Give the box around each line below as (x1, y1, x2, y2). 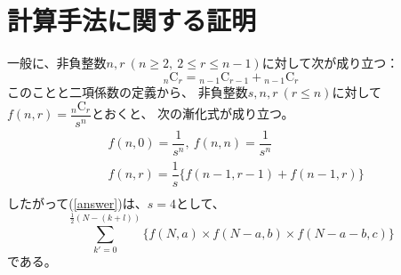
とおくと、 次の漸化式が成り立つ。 (91, 104, 294, 123)
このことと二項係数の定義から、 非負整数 (7, 83, 248, 101)
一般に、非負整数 (7, 53, 107, 72)
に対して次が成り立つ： (261, 53, 399, 72)
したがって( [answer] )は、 (7, 194, 148, 213)
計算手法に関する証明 (7, 2, 257, 38)
